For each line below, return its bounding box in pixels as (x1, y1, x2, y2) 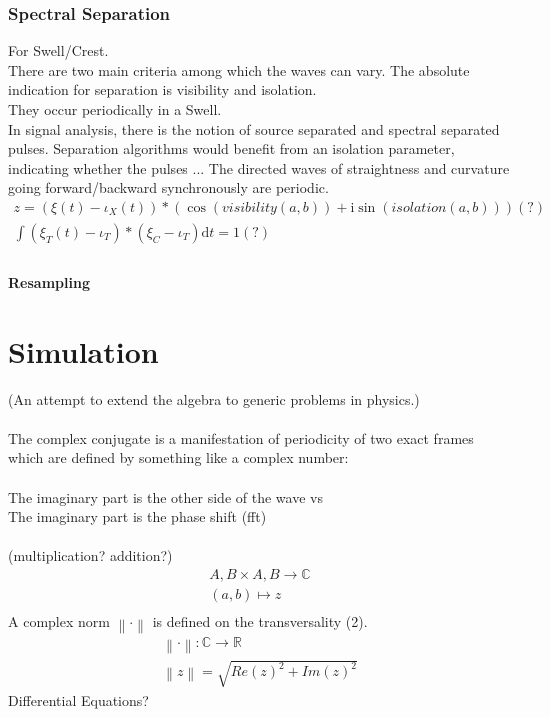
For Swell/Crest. (8, 40, 109, 61)
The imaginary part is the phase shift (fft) (8, 506, 267, 527)
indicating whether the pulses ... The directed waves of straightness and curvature (8, 157, 510, 178)
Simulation (8, 330, 159, 371)
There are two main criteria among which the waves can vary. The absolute (8, 59, 470, 80)
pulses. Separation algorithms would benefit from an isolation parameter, (8, 138, 455, 159)
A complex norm (8, 610, 110, 631)
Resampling (8, 271, 90, 292)
